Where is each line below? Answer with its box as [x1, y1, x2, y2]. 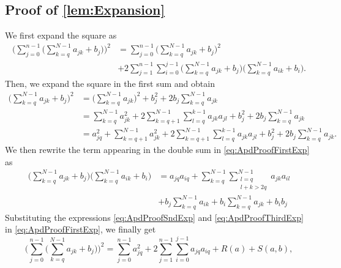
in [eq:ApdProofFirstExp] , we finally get [5, 223, 156, 236]
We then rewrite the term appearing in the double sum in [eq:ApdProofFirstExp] [5, 143, 310, 156]
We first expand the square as [5, 29, 117, 42]
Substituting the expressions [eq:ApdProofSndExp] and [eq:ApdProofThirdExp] [5, 210, 304, 223]
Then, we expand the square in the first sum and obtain [5, 77, 215, 90]
